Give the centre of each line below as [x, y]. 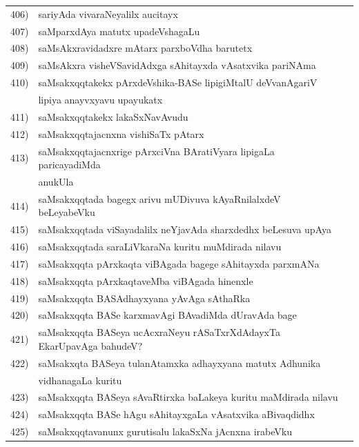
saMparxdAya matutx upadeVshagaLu [119, 31]
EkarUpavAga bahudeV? [90, 345]
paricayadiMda [69, 165]
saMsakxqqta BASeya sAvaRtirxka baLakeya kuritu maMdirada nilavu [188, 397]
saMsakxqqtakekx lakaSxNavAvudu [113, 116]
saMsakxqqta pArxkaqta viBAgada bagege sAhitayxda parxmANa [179, 263]
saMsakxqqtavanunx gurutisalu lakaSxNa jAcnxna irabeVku [165, 431]
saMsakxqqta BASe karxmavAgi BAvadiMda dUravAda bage [167, 315]
